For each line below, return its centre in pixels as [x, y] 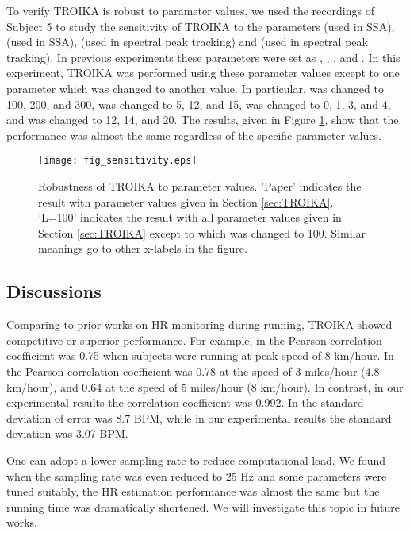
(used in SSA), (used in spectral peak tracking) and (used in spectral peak [187, 42]
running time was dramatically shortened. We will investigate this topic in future [203, 506]
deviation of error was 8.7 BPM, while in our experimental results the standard [199, 417]
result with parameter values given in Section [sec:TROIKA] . [186, 201]
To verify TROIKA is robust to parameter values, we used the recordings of [190, 10]
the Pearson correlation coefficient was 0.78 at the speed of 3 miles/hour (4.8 [193, 371]
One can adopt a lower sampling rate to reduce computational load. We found [196, 460]
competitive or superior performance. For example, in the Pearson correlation [194, 340]
